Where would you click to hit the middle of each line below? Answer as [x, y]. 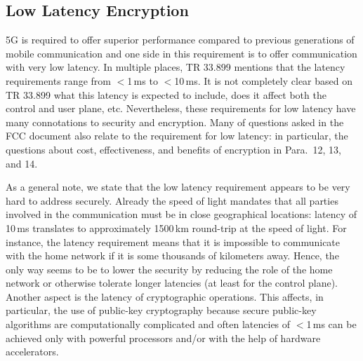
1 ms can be [331, 324]
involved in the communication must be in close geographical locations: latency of [181, 214]
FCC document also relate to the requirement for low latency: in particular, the [177, 136]
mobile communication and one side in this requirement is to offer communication [181, 53]
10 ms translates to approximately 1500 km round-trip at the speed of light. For [176, 227]
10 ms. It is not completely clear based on [264, 80]
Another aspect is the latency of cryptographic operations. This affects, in [165, 296]
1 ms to [143, 80]
